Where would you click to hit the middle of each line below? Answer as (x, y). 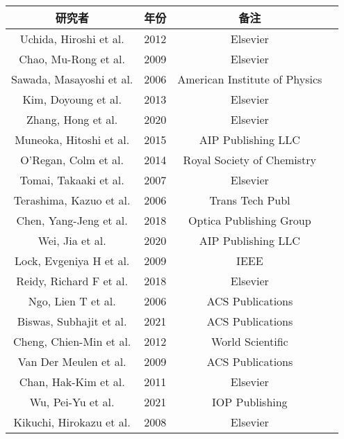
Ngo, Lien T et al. (72, 301)
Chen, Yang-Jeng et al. (72, 220)
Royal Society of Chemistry (250, 160)
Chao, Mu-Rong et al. (72, 59)
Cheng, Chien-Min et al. (72, 341)
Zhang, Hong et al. (72, 119)
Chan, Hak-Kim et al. (72, 382)
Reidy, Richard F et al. (72, 281)
